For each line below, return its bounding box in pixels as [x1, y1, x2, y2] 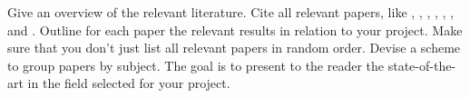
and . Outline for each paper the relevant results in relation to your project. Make [7, 20, 463, 39]
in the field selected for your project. [27, 73, 230, 93]
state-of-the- [387, 55, 456, 74]
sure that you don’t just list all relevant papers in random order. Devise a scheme [7, 38, 461, 57]
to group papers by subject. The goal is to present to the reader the [7, 55, 385, 74]
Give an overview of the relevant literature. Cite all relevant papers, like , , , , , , [7, 3, 454, 21]
